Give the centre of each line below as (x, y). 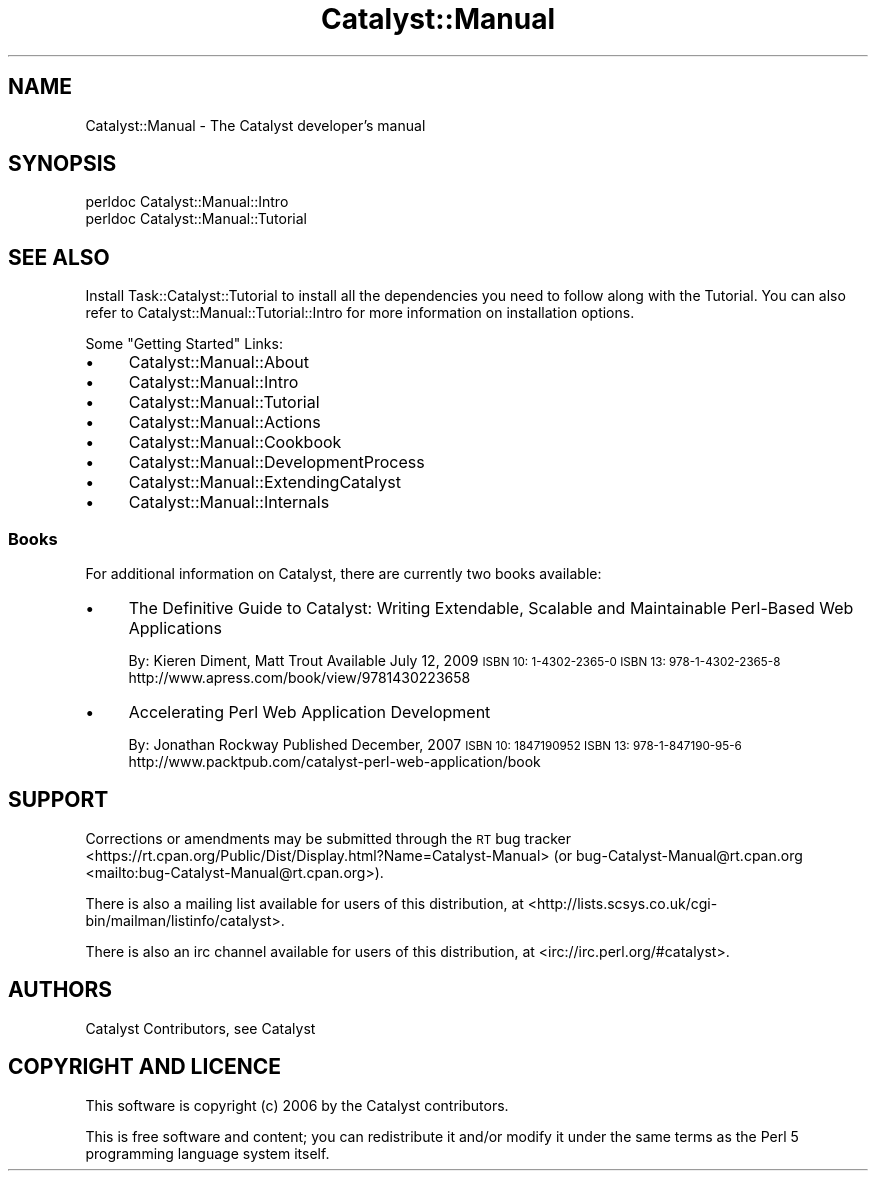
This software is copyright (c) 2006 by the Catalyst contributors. (297, 1105)
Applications (175, 628)
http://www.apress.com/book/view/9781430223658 (299, 678)
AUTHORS (60, 990)
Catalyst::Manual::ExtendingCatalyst (264, 482)
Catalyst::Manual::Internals (229, 502)
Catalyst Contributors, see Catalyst (200, 1028)
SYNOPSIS (62, 164)
